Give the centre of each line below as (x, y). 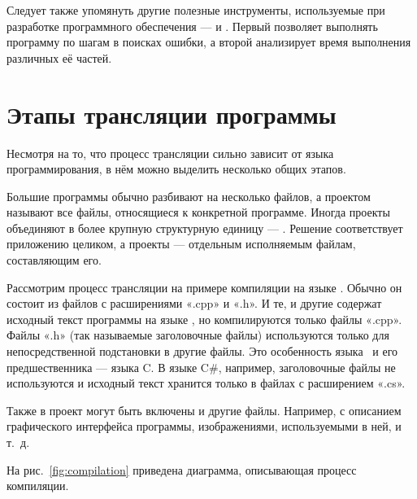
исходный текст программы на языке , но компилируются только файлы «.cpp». (204, 319)
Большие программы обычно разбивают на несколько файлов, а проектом (189, 196)
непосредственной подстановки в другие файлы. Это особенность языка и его (202, 351)
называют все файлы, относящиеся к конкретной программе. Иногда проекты (198, 212)
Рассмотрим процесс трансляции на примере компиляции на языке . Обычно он (204, 287)
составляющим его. (54, 260)
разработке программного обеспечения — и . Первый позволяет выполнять (192, 26)
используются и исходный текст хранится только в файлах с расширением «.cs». (206, 383)
